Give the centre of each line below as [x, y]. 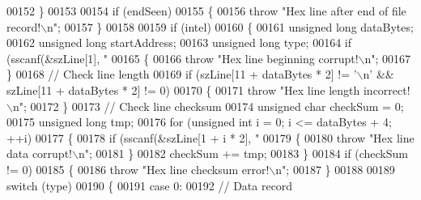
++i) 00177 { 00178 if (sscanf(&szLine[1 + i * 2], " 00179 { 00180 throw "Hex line [210, 137]
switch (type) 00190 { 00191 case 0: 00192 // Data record [150, 185]
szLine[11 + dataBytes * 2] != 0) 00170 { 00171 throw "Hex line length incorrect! [208, 89]
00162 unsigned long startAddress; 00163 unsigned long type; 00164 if [179, 43]
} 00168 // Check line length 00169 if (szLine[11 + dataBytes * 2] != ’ [182, 74]
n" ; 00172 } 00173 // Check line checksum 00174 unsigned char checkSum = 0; [208, 106]
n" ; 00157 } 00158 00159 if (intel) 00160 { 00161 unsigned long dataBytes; [230, 26]
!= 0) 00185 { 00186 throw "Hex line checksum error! [138, 169]
